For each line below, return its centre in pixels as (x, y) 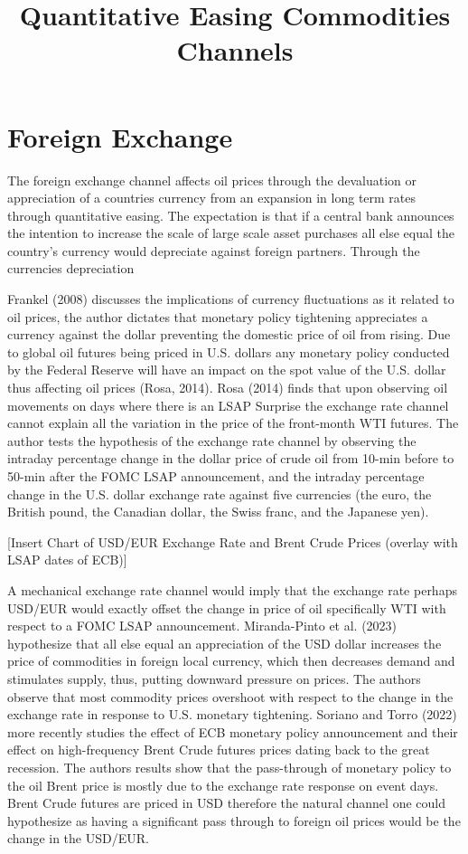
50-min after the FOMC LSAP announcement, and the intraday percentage (216, 476)
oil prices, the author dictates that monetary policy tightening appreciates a (218, 316)
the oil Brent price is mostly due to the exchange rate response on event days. (223, 785)
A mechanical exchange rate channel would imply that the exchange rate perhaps (232, 589)
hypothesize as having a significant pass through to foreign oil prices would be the (234, 820)
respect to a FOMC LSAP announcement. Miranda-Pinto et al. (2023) (202, 626)
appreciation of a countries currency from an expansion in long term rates (212, 198)
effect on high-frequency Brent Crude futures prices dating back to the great (219, 750)
